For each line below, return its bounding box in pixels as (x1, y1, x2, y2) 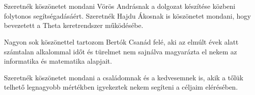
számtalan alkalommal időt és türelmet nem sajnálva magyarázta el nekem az (4, 46, 237, 56)
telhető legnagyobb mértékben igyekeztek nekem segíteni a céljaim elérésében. (4, 82, 238, 92)
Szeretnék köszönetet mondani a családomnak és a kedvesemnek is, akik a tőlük (4, 72, 244, 82)
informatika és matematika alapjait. (4, 56, 112, 66)
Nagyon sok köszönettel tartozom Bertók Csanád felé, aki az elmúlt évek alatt (4, 36, 239, 47)
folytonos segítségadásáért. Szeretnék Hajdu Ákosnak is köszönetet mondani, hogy (4, 10, 251, 21)
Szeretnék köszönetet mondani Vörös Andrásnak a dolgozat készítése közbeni (4, 1, 236, 11)
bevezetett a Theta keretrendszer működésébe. (4, 20, 143, 30)
